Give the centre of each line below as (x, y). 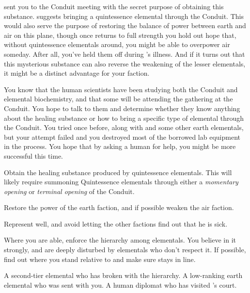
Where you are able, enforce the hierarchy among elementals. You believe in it (120, 240)
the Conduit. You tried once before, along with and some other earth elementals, (124, 127)
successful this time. (34, 155)
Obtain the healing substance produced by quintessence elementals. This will (118, 172)
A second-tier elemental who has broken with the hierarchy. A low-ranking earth (123, 275)
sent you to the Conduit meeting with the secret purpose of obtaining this (114, 6)
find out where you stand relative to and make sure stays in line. (100, 259)
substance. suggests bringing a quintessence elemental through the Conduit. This (124, 16)
